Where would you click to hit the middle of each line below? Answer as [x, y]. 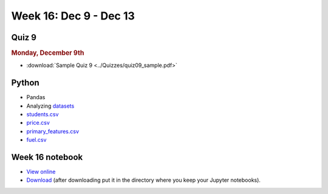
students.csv [43, 114]
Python [25, 83]
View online [41, 172]
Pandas [36, 97]
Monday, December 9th [48, 53]
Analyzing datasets [50, 106]
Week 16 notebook [47, 157]
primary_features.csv [53, 131]
